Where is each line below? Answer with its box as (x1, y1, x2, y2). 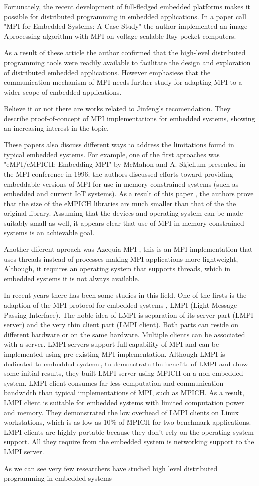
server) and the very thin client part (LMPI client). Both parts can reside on (4, 319, 239, 330)
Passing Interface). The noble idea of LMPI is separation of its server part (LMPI (4, 309, 254, 320)
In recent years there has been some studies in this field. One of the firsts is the (4, 290, 247, 300)
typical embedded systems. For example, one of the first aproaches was (4, 149, 220, 159)
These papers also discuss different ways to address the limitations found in (4, 139, 234, 150)
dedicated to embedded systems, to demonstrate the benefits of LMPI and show (4, 358, 248, 368)
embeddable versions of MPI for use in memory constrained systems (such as (4, 178, 239, 189)
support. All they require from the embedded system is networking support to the (4, 436, 254, 447)
